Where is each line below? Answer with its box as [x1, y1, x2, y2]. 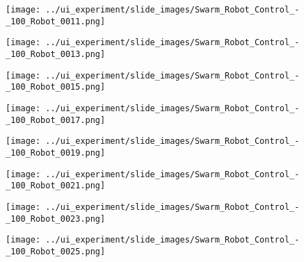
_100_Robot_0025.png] [6, 246, 106, 256]
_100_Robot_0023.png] [6, 213, 106, 224]
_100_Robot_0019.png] [6, 147, 106, 158]
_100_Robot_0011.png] [6, 16, 106, 26]
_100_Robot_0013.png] [6, 49, 106, 59]
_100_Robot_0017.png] [6, 115, 106, 125]
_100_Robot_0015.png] [6, 82, 106, 92]
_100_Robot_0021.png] [6, 181, 106, 191]
